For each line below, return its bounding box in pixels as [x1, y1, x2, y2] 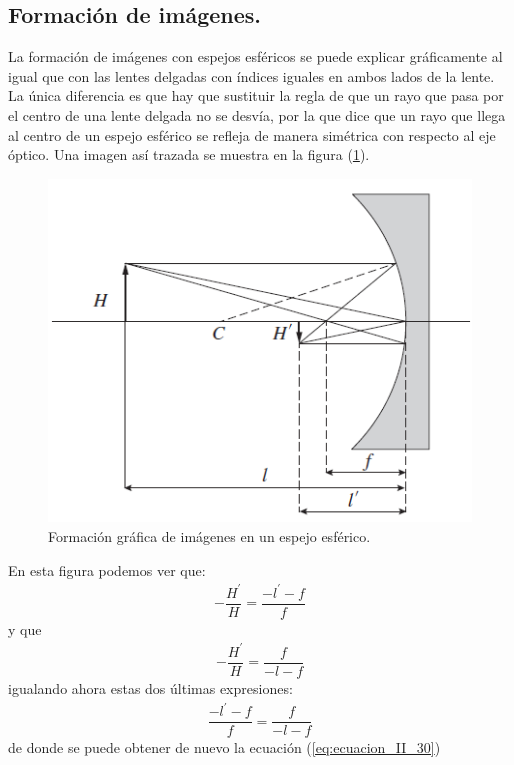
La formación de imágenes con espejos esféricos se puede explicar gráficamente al [8, 46, 503, 67]
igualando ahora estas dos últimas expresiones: [8, 677, 293, 698]
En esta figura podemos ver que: [8, 559, 206, 580]
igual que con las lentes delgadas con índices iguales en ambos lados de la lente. [8, 65, 495, 86]
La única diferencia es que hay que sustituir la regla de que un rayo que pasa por [8, 85, 504, 106]
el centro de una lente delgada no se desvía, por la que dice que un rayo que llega [8, 104, 506, 125]
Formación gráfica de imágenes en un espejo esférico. [48, 526, 371, 546]
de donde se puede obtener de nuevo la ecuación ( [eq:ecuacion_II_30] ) [8, 737, 441, 758]
